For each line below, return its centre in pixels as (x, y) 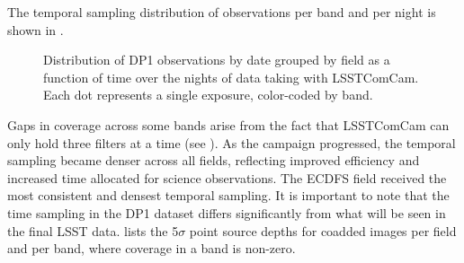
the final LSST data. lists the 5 (93, 230)
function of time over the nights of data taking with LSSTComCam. (231, 77)
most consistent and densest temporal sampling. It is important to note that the (228, 195)
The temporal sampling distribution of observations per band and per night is (222, 12)
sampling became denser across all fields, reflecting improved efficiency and (214, 160)
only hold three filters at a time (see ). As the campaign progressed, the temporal (232, 142)
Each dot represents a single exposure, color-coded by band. (208, 95)
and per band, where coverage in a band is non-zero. (152, 248)
